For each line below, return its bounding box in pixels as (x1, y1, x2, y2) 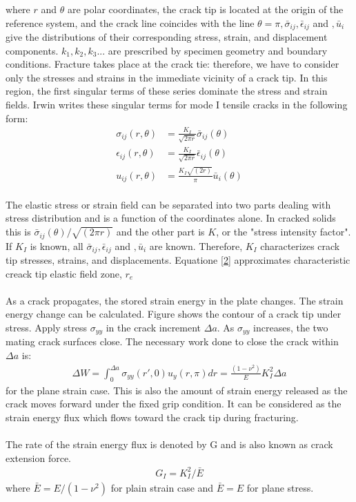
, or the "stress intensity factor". (216, 224, 351, 239)
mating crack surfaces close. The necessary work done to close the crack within (6, 334, 339, 349)
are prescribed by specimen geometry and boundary (108, 43, 328, 57)
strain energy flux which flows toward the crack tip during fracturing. (6, 409, 299, 424)
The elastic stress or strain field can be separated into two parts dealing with (6, 197, 331, 211)
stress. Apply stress (6, 320, 87, 334)
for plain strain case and (110, 480, 214, 494)
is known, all (30, 238, 83, 253)
